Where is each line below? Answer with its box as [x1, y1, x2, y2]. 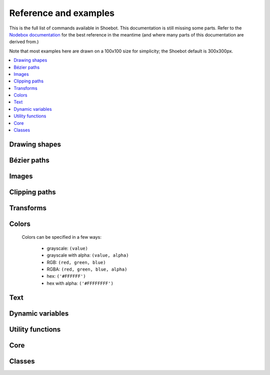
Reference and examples [9, 7, 115, 18]
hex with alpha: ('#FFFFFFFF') [46, 280, 113, 286]
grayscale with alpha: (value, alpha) [46, 252, 129, 258]
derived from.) [9, 39, 39, 45]
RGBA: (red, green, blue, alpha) [46, 266, 127, 272]
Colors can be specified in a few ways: [21, 234, 102, 240]
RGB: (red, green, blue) [46, 259, 106, 265]
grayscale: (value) [46, 245, 88, 251]
